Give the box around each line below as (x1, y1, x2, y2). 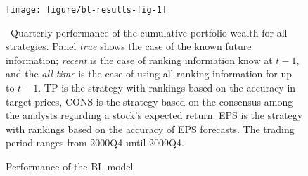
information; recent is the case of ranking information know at (6, 52, 273, 67)
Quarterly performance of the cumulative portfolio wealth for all (10, 25, 288, 39)
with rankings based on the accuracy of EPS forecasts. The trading (6, 121, 295, 136)
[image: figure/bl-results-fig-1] (6, 5, 167, 15)
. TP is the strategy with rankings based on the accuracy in (38, 80, 296, 95)
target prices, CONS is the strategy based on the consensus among (6, 94, 293, 108)
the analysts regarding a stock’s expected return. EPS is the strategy (6, 108, 303, 122)
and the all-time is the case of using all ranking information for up (6, 66, 292, 81)
